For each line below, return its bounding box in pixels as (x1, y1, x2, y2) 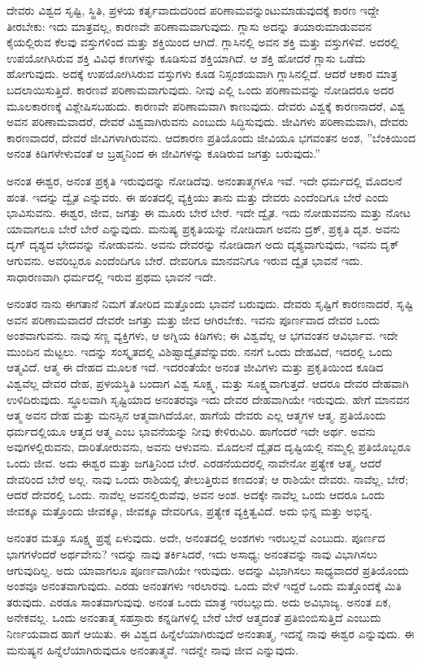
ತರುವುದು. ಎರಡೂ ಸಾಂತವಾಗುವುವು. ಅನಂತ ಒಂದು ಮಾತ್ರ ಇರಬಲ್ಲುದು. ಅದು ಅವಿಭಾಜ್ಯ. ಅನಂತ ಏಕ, (7, 593, 391, 610)
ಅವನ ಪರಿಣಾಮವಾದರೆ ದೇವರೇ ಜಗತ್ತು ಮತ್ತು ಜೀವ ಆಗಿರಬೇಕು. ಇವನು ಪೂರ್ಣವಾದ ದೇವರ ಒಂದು (7, 311, 381, 328)
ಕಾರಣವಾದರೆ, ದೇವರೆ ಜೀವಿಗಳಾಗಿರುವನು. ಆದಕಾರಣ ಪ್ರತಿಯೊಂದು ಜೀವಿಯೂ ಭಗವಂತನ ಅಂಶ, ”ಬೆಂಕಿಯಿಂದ (7, 128, 415, 146)
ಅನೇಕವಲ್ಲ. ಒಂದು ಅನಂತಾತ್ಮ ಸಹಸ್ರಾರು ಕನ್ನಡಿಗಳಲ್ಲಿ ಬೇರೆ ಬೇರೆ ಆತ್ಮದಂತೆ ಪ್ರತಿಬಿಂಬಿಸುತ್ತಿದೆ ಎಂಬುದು (7, 609, 381, 626)
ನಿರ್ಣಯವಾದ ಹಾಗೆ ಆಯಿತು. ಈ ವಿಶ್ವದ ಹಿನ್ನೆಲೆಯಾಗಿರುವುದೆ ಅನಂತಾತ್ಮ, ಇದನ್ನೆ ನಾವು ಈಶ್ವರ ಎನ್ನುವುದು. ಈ (7, 624, 415, 641)
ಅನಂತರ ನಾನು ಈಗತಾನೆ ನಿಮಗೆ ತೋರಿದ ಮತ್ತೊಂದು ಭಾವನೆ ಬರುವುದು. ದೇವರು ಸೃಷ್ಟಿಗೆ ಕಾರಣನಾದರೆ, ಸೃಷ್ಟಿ (7, 295, 414, 312)
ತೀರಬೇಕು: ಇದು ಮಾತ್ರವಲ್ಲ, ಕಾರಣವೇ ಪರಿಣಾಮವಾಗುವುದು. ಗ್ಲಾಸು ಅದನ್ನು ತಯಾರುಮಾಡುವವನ (7, 17, 372, 34)
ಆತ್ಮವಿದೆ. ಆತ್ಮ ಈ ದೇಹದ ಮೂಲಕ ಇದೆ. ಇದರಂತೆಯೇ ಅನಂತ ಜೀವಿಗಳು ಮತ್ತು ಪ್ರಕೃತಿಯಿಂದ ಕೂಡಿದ (7, 359, 384, 376)
